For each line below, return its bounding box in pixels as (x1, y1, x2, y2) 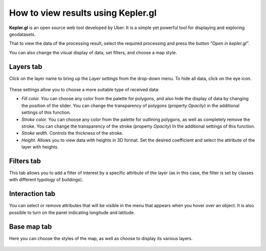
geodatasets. (9, 31, 36, 37)
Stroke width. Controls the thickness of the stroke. (21, 130, 123, 136)
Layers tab (9, 62, 42, 71)
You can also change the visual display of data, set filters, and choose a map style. (9, 49, 177, 55)
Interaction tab (9, 190, 56, 198)
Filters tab (9, 157, 41, 165)
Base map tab (9, 222, 52, 231)
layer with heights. (21, 144, 59, 150)
